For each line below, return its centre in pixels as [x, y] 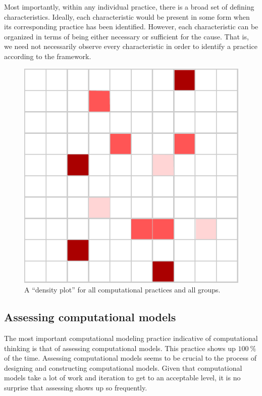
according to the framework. [48, 56]
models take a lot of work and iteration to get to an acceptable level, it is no [122, 378]
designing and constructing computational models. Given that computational [123, 367]
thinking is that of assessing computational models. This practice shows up [120, 348]
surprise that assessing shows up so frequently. [76, 387]
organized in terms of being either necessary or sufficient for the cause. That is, [126, 36]
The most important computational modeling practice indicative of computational [131, 338]
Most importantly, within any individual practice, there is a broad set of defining [129, 7]
